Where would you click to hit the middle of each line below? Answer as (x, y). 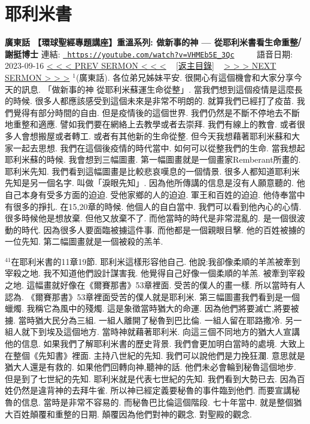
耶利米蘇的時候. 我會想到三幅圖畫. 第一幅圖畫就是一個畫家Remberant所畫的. (153, 159)
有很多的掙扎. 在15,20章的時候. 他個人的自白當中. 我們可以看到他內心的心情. (153, 206)
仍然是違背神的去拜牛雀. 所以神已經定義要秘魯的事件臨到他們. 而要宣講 (152, 390)
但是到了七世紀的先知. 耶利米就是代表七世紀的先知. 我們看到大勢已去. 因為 (151, 378)
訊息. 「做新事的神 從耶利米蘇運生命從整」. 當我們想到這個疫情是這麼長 (162, 89)
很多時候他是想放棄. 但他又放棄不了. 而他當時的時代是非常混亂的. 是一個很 (151, 218)
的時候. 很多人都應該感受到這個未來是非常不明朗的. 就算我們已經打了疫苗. (149, 101)
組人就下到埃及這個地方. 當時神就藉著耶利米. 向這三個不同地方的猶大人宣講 (153, 332)
